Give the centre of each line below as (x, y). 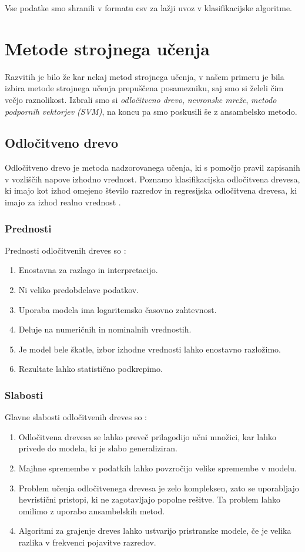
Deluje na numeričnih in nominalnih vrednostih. (105, 329)
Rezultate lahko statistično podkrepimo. (91, 369)
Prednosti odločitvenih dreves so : (66, 250)
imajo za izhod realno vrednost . (63, 202)
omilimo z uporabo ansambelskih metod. (92, 511)
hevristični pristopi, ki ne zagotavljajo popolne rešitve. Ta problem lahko (150, 499)
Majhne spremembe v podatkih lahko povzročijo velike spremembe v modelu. (157, 468)
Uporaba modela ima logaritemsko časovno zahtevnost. (118, 309)
